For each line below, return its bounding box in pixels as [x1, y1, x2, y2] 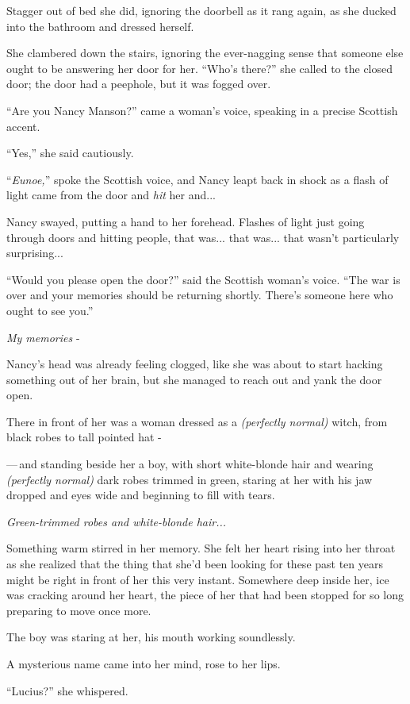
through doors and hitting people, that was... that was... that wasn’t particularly [6, 229, 400, 245]
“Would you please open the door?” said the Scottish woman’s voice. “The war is [6, 271, 400, 287]
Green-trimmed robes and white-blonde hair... [6, 513, 227, 529]
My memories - [6, 329, 80, 345]
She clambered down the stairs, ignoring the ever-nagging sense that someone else [6, 44, 404, 61]
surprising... [6, 244, 63, 261]
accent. [6, 117, 40, 134]
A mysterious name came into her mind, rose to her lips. [6, 656, 281, 671]
